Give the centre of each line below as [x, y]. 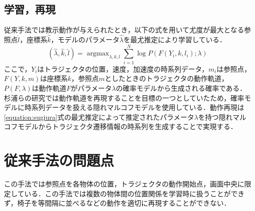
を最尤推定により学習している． [175, 40]
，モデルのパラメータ [85, 40]
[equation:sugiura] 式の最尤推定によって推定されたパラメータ [99, 117]
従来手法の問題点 [59, 160]
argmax [98, 54]
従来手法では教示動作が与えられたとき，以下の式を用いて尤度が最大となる [124, 30]
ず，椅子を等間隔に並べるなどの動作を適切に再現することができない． [117, 203]
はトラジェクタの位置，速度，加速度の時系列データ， [123, 68]
